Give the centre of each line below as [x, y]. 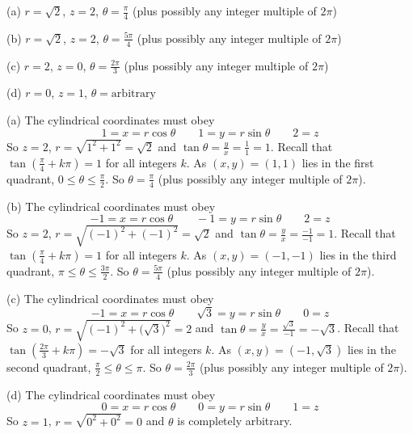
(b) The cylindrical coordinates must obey [111, 206]
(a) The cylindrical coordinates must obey [111, 120]
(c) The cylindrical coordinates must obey [110, 298]
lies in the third [358, 254]
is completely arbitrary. [235, 421]
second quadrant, [49, 367]
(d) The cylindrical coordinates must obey [111, 394]
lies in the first [338, 162]
